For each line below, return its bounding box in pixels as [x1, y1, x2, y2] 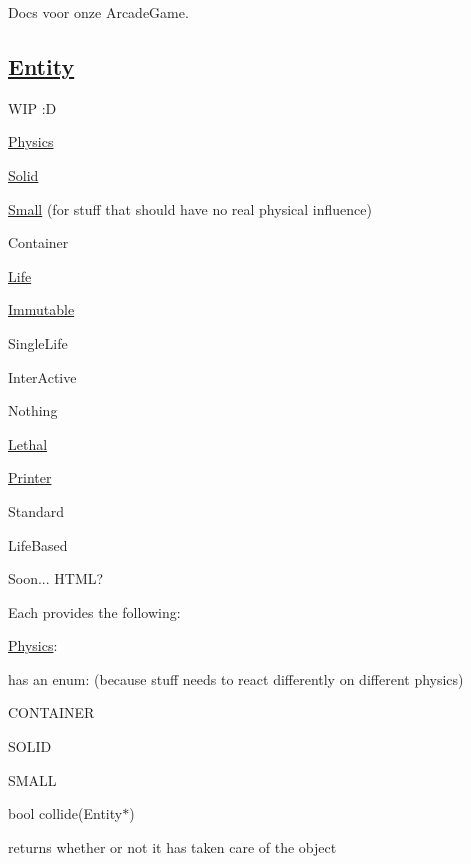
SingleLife [8, 332, 68, 353]
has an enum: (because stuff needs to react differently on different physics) [8, 668, 464, 689]
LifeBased [8, 534, 68, 555]
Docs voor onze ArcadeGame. [8, 2, 189, 22]
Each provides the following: [8, 601, 181, 622]
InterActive [8, 366, 77, 387]
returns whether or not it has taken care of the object [8, 836, 337, 857]
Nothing [8, 400, 58, 421]
